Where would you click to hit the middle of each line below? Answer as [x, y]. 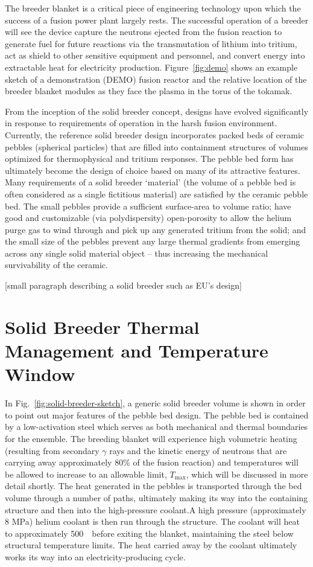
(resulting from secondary [52, 450]
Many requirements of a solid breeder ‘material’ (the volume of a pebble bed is [150, 182]
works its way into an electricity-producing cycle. [95, 556]
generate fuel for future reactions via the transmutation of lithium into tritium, [151, 43]
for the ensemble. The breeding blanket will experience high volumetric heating [151, 438]
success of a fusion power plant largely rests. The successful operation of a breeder [157, 20]
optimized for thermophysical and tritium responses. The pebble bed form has [149, 159]
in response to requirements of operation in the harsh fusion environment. [141, 123]
